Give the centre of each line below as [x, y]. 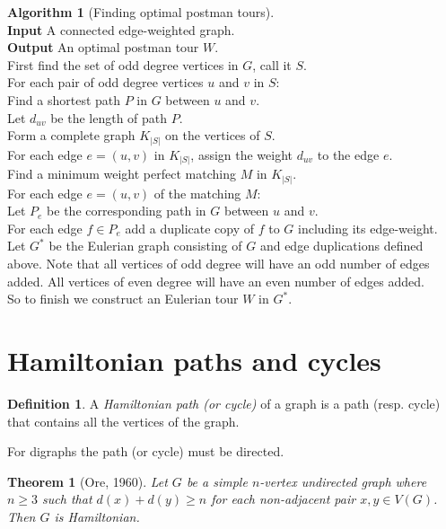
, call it [272, 64]
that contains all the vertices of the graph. [123, 421]
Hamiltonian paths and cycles [194, 361]
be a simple [217, 481]
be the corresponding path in [127, 211]
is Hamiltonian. [97, 516]
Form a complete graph [71, 135]
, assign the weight [242, 154]
